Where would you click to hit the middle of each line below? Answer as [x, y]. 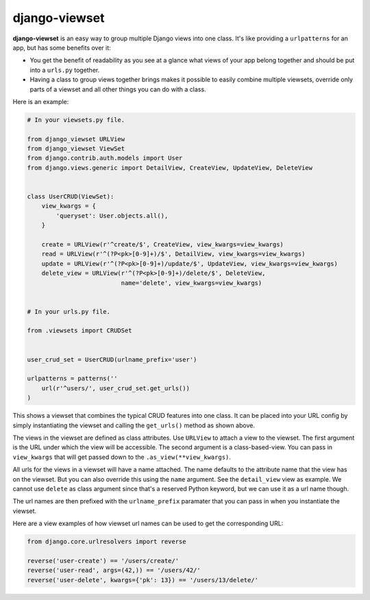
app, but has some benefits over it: [62, 47]
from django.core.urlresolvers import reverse [107, 542]
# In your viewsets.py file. [76, 120]
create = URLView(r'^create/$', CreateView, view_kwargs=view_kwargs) [163, 244]
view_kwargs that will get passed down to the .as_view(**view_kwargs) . [122, 457]
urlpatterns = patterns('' [72, 379]
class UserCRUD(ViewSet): [71, 196]
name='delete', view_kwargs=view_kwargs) [192, 283]
